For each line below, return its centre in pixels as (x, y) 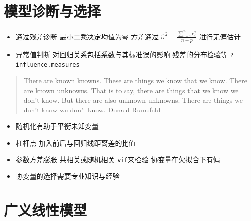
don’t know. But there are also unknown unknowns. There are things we (133, 100)
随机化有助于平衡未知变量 (57, 126)
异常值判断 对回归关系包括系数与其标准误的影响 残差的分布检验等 (122, 54)
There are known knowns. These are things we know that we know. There (135, 81)
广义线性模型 (46, 210)
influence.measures (47, 65)
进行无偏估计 (220, 36)
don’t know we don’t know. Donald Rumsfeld (92, 109)
